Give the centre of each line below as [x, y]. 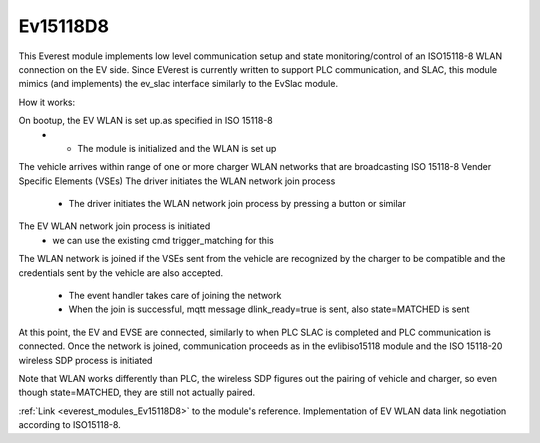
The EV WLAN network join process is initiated [114, 226]
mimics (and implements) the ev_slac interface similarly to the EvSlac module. [178, 84]
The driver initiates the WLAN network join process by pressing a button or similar [237, 204]
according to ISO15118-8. [70, 425]
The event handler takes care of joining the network [175, 296]
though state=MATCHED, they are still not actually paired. [137, 392]
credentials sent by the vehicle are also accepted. [121, 272]
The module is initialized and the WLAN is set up [177, 148]
